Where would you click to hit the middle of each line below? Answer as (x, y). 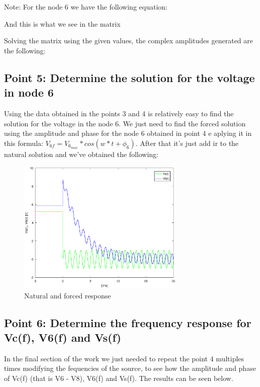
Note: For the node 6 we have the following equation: (86, 7)
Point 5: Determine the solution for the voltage (129, 77)
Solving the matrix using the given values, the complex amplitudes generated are (129, 41)
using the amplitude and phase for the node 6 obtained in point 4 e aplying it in (128, 133)
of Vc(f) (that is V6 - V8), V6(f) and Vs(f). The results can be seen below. (119, 378)
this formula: (24, 143)
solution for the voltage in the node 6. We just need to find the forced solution (125, 123)
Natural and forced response (68, 295)
